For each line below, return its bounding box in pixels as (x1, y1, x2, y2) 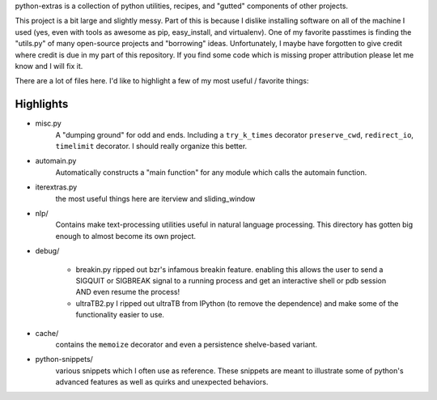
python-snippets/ (35, 355, 93, 364)
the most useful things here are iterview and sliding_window (55, 194, 256, 203)
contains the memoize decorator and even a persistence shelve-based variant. (55, 339, 318, 349)
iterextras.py (35, 182, 78, 192)
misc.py (35, 118, 62, 129)
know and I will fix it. (15, 61, 83, 70)
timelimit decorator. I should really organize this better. (55, 142, 248, 151)
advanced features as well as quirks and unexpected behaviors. (55, 377, 269, 387)
